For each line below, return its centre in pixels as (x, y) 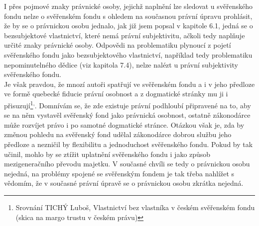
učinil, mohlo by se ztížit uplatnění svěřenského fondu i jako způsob (107, 154)
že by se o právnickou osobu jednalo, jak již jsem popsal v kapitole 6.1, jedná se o (129, 26)
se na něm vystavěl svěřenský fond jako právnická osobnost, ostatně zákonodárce (127, 115)
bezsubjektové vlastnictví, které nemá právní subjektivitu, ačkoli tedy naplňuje (125, 35)
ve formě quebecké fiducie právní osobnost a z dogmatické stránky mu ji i (116, 94)
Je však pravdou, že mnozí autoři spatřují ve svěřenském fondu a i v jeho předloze (129, 84)
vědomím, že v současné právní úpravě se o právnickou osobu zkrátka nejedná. (124, 183)
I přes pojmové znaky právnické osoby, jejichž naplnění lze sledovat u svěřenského (129, 6)
